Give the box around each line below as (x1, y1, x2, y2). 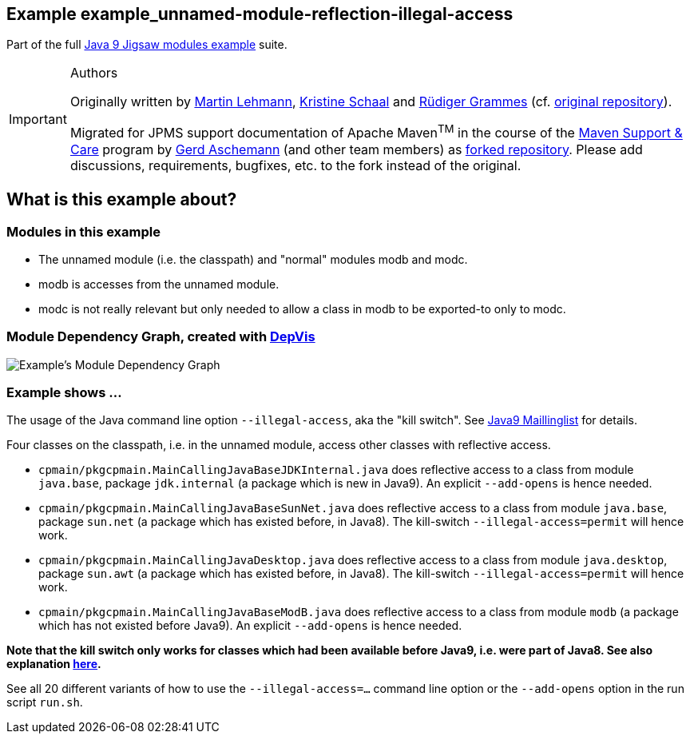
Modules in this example (6, 223, 161, 240)
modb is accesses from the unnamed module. (38, 277, 280, 291)
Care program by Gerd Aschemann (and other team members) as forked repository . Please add (69, 141, 643, 157)
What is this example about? (6, 189, 237, 210)
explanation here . (6, 657, 101, 671)
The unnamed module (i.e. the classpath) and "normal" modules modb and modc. (38, 252, 468, 266)
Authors (69, 65, 118, 82)
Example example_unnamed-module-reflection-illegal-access (6, 4, 514, 24)
